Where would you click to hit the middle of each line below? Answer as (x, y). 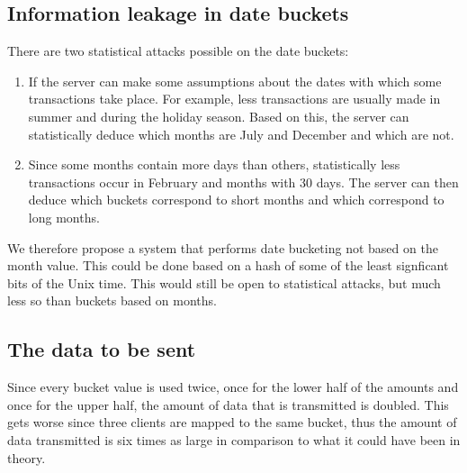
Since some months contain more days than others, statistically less (214, 164)
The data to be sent (102, 349)
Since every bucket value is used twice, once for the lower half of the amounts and (233, 387)
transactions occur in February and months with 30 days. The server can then (243, 182)
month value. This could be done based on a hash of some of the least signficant (228, 265)
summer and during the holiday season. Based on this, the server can (219, 116)
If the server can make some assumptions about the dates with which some (235, 81)
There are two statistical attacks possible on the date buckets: (178, 51)
